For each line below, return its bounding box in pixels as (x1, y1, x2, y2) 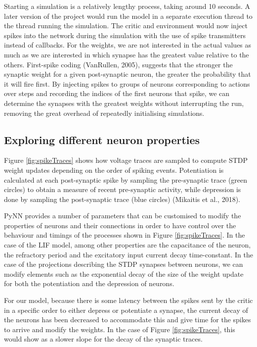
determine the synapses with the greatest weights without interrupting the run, (4, 98, 244, 108)
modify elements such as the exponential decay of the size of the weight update (4, 268, 244, 279)
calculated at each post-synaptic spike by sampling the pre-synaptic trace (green (4, 174, 248, 185)
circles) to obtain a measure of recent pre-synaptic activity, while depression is (4, 184, 241, 195)
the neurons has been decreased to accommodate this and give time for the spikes (4, 314, 251, 325)
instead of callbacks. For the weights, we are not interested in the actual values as (4, 40, 252, 50)
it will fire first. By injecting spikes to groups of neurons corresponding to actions (4, 78, 250, 89)
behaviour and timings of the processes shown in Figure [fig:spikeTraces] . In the (4, 230, 245, 240)
